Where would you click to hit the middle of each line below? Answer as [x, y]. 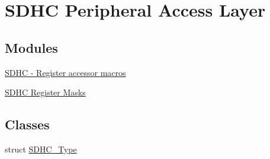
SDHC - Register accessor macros [65, 72]
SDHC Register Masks [45, 92]
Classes [27, 124]
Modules [31, 47]
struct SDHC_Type [41, 149]
